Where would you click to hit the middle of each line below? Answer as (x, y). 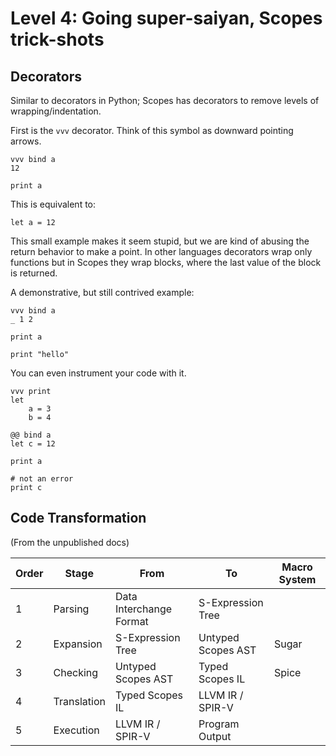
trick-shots (57, 39)
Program (219, 724)
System (297, 579)
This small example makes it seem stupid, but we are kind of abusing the (160, 241)
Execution (76, 730)
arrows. (26, 141)
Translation (79, 701)
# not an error (42, 479)
